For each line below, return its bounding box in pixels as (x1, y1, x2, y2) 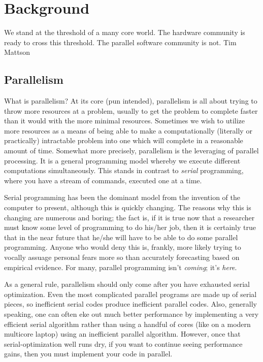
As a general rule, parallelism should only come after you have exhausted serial (4, 279, 250, 289)
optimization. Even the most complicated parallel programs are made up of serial (4, 288, 257, 299)
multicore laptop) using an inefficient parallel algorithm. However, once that (4, 328, 241, 339)
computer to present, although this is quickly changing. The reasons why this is (4, 202, 251, 213)
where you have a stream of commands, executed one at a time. (4, 175, 202, 185)
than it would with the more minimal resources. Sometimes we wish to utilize (4, 115, 245, 126)
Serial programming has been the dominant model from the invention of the (4, 192, 240, 203)
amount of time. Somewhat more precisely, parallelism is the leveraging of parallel (4, 145, 259, 156)
